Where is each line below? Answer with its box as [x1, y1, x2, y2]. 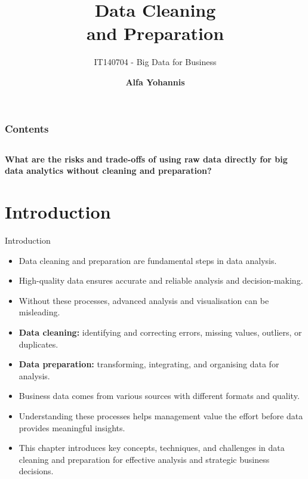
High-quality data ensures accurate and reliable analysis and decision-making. [19, 274, 303, 287]
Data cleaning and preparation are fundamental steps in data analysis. [19, 254, 277, 266]
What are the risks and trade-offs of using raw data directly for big [5, 152, 288, 165]
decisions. [19, 465, 54, 477]
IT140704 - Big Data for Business [94, 56, 217, 68]
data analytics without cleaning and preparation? [5, 164, 212, 177]
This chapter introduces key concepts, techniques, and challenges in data [19, 441, 285, 454]
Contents [5, 121, 49, 136]
